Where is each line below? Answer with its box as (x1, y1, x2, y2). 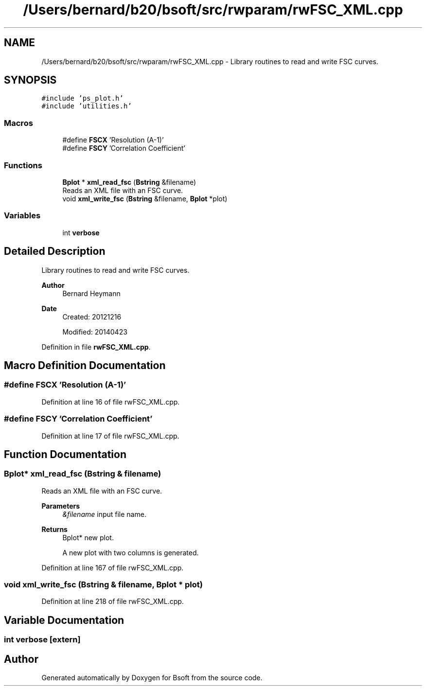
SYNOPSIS (4, 74, 57, 87)
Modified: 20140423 (62, 327, 127, 336)
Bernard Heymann (62, 289, 121, 298)
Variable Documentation (4, 614, 124, 626)
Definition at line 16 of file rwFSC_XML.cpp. (41, 397, 180, 406)
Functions (4, 160, 42, 170)
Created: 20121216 (62, 312, 122, 321)
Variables (4, 211, 41, 221)
